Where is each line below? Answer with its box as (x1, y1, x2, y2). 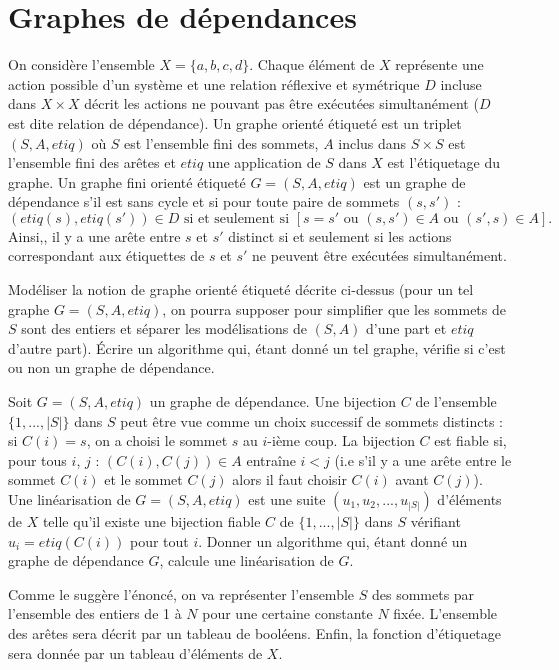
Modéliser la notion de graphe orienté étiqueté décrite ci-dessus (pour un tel (8, 279, 474, 300)
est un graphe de (363, 171, 466, 192)
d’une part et (366, 318, 447, 339)
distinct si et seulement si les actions (228, 225, 452, 246)
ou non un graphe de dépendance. (8, 357, 215, 378)
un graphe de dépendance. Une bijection (149, 391, 397, 412)
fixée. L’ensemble (393, 603, 498, 624)
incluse (440, 73, 482, 94)
